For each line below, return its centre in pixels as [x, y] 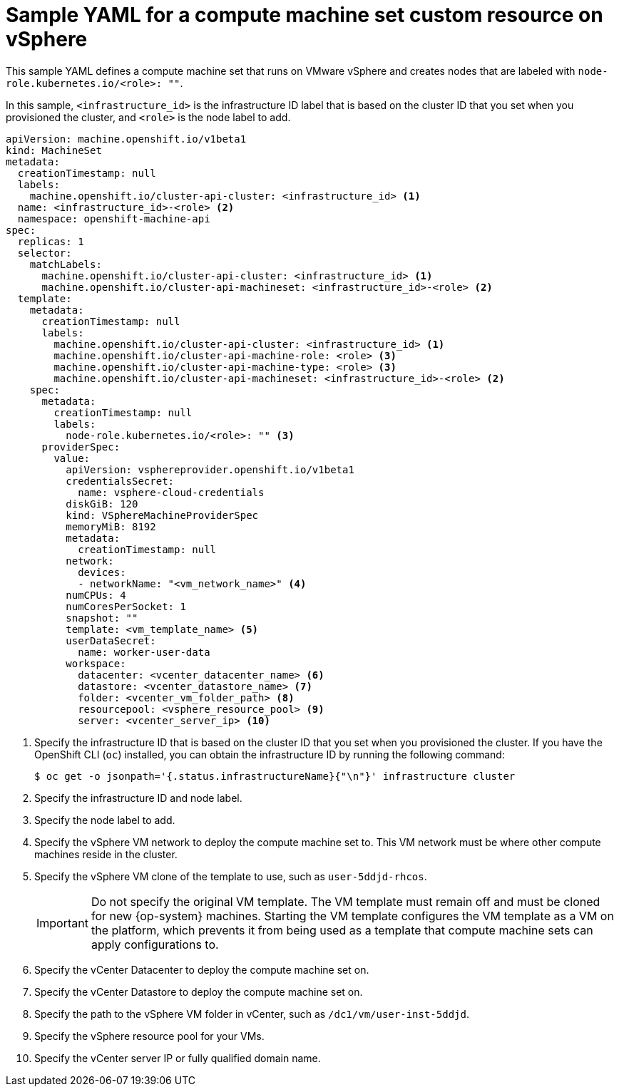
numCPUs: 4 [96, 595]
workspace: [96, 663]
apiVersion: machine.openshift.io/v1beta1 [126, 139]
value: [72, 458]
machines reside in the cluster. [106, 854]
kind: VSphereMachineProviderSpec [162, 515]
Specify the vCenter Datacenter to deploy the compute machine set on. [202, 969]
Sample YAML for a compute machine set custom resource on [305, 15]
